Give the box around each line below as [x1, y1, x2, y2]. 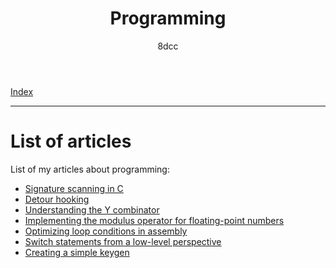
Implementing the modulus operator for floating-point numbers [24, 214, 285, 226]
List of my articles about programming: [10, 163, 170, 175]
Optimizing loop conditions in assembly [24, 225, 188, 237]
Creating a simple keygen [24, 246, 130, 258]
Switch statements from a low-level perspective [24, 235, 222, 247]
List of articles [10, 130, 132, 153]
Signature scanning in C [24, 182, 124, 194]
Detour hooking [24, 193, 90, 205]
